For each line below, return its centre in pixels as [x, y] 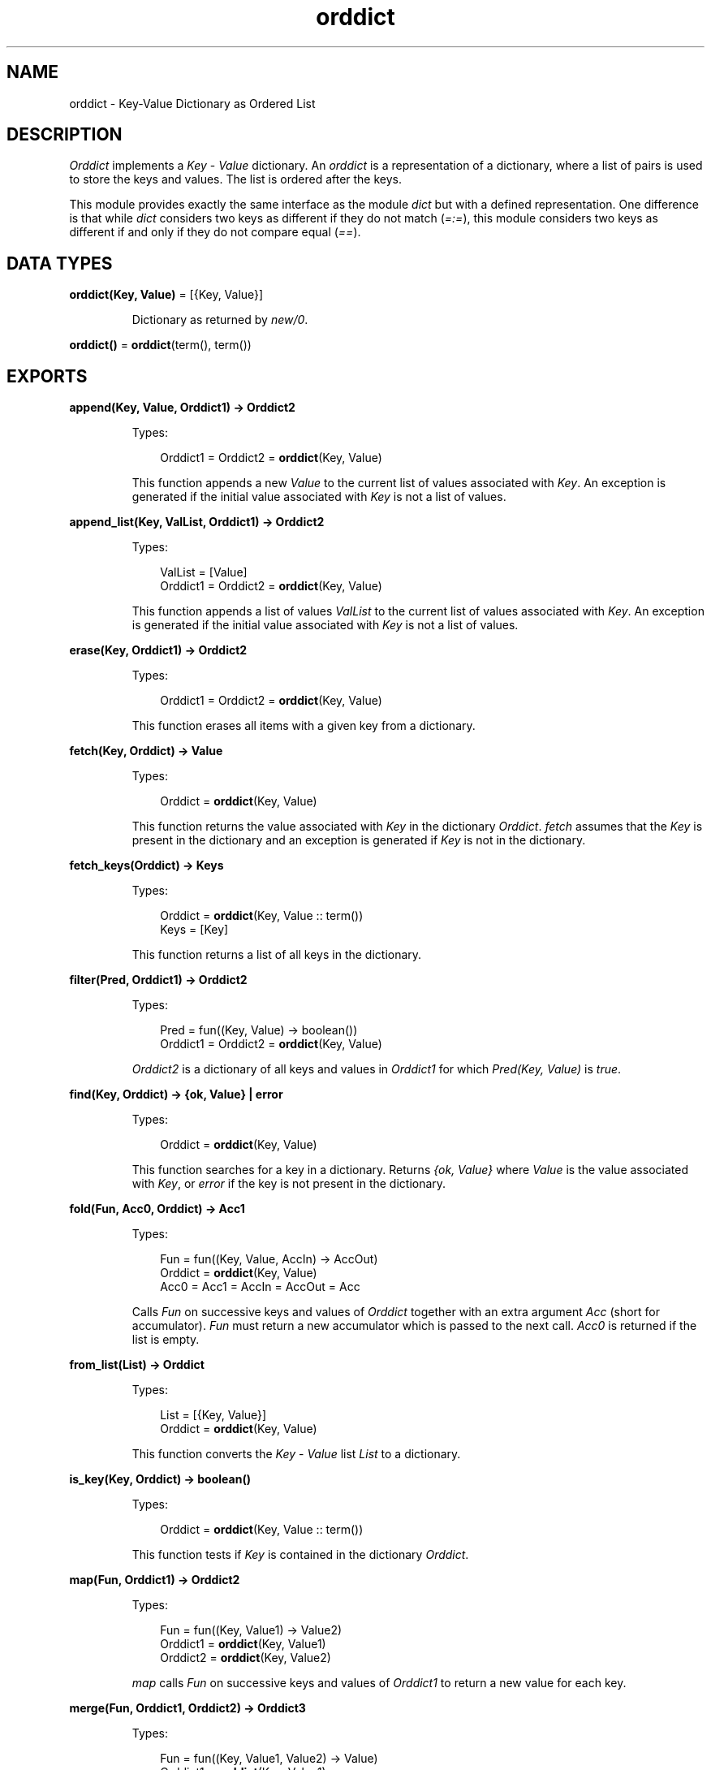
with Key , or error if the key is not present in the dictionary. [289, 1184]
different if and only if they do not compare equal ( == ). [215, 232]
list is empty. [166, 1340]
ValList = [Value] [204, 572]
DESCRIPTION [65, 135]
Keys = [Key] [194, 930]
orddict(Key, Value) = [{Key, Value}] [166, 295]
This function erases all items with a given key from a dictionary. [304, 726]
